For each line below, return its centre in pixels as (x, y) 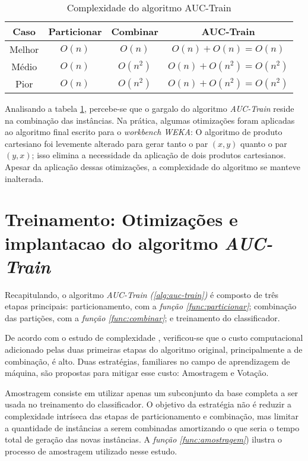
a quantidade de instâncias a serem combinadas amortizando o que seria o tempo (152, 427)
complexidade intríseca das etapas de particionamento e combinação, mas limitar (152, 416)
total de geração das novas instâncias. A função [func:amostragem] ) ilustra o (143, 439)
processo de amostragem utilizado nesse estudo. (91, 451)
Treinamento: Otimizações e (121, 219)
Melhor (24, 49)
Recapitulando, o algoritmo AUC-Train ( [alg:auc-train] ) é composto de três (142, 294)
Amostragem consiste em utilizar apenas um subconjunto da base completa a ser (152, 392)
